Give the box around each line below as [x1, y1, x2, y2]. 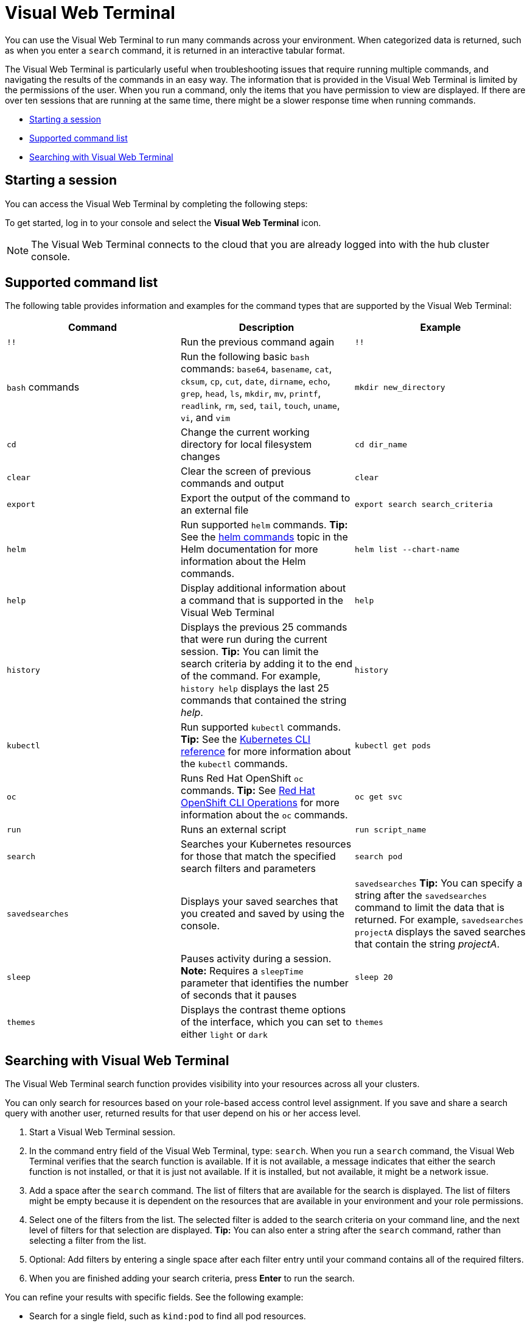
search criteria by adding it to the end [180, 658, 352, 670]
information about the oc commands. [180, 809, 348, 821]
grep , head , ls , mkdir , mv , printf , [180, 387, 321, 400]
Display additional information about [180, 582, 346, 595]
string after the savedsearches [354, 889, 487, 902]
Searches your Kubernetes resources [180, 838, 352, 851]
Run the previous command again [180, 336, 335, 349]
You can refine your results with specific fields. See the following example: [5, 1292, 304, 1303]
